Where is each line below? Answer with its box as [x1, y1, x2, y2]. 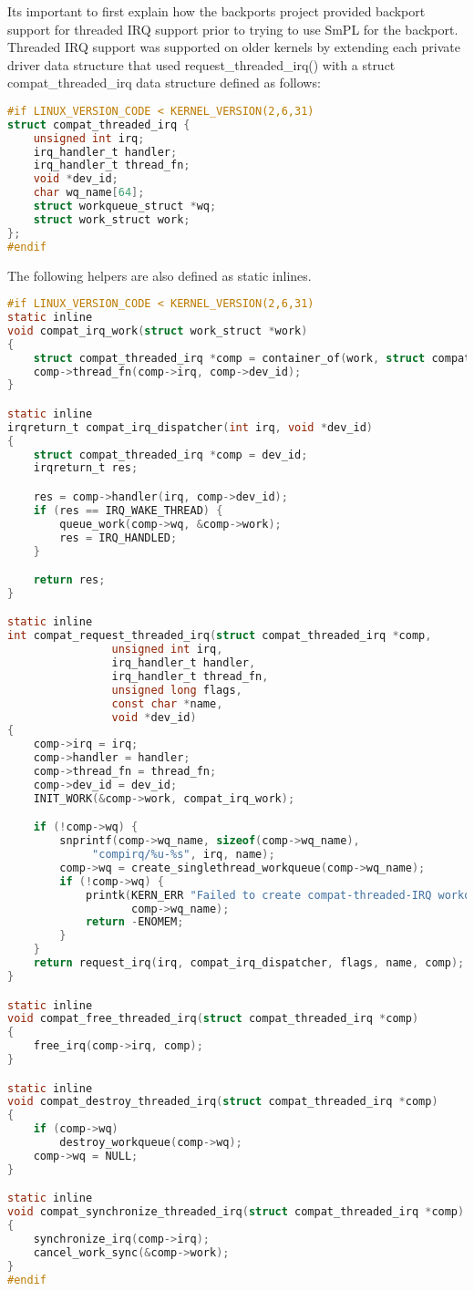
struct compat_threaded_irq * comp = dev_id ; [33, 448, 308, 461]
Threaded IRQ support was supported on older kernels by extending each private [7, 37, 460, 57]
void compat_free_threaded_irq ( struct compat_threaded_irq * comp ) [7, 1012, 419, 1026]
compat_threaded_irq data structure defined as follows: [7, 73, 321, 92]
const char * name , [111, 697, 223, 710]
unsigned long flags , [111, 683, 242, 697]
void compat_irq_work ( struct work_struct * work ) [7, 324, 308, 337]
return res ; [33, 573, 106, 587]
